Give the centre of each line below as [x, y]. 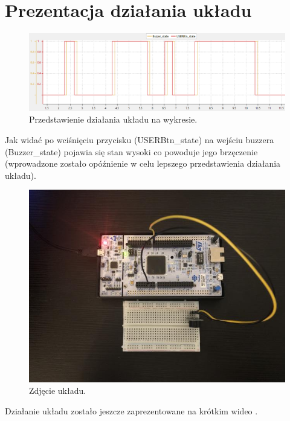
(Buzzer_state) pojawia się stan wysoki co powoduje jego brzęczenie [131, 151]
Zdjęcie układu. [58, 390]
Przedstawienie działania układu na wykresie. [113, 119]
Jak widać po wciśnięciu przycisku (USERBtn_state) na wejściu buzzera [140, 140]
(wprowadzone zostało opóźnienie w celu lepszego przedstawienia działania [143, 163]
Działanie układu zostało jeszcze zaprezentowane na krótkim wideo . [131, 410]
